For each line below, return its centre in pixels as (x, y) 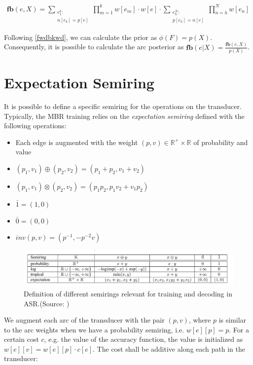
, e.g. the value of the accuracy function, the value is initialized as (144, 339)
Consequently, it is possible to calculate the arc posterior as (94, 47)
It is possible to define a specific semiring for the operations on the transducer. (123, 106)
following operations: (35, 126)
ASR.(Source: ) (47, 303)
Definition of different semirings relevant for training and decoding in (128, 293)
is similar (233, 320)
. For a (239, 329)
